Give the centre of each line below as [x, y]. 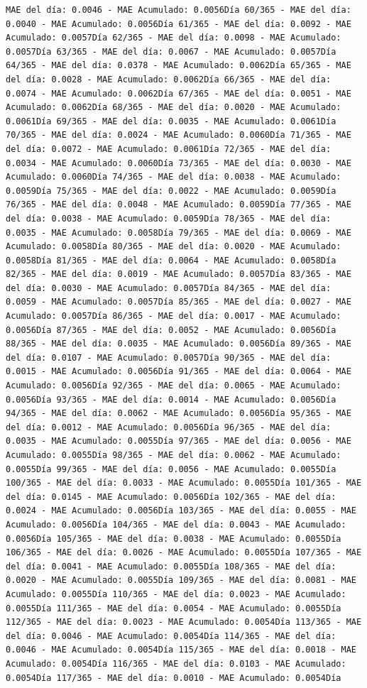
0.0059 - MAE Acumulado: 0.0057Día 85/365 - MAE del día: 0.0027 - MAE [179, 302]
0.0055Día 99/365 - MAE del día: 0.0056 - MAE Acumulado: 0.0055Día [171, 469]
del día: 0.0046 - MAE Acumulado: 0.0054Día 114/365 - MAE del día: [171, 636]
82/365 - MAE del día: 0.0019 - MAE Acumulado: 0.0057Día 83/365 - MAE [179, 274]
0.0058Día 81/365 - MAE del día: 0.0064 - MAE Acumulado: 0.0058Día [171, 260]
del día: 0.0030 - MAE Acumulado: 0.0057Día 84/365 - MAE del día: [169, 288]
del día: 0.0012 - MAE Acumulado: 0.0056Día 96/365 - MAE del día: [169, 427]
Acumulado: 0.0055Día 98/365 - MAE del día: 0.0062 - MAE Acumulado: [174, 455]
